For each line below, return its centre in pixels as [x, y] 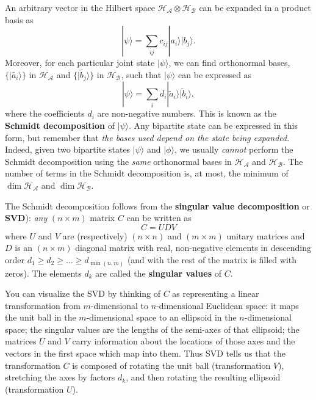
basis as [19, 19]
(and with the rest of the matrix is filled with [212, 259]
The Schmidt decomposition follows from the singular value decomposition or [157, 205]
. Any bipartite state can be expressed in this [213, 125]
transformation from [43, 305]
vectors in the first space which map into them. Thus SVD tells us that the [145, 353]
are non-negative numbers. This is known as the [187, 113]
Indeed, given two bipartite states [68, 149]
